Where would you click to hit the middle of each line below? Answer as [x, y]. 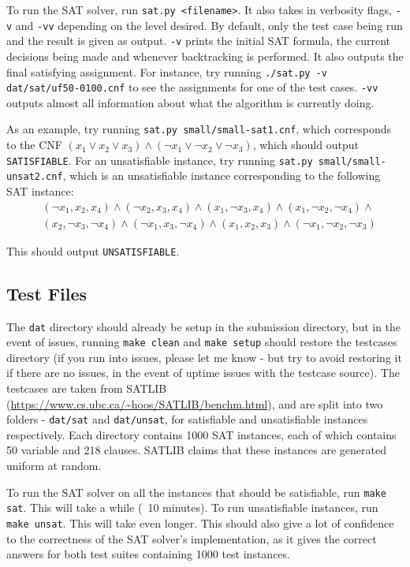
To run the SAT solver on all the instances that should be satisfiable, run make [196, 492]
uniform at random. [54, 466]
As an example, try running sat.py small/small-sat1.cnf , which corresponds [199, 129]
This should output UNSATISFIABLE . [93, 250]
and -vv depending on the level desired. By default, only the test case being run [209, 25]
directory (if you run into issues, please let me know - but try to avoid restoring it [204, 357]
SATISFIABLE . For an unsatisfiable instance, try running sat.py [160, 160]
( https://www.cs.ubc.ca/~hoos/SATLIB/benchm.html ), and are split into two [195, 403]
